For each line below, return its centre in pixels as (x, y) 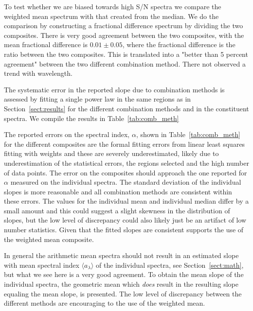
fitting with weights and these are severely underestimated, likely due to (111, 153)
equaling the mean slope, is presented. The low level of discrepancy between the (123, 293)
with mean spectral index (42, 265)
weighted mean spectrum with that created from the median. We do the (111, 16)
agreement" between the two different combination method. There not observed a (125, 63)
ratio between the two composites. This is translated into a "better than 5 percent (126, 54)
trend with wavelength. (38, 73)
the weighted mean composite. (49, 239)
